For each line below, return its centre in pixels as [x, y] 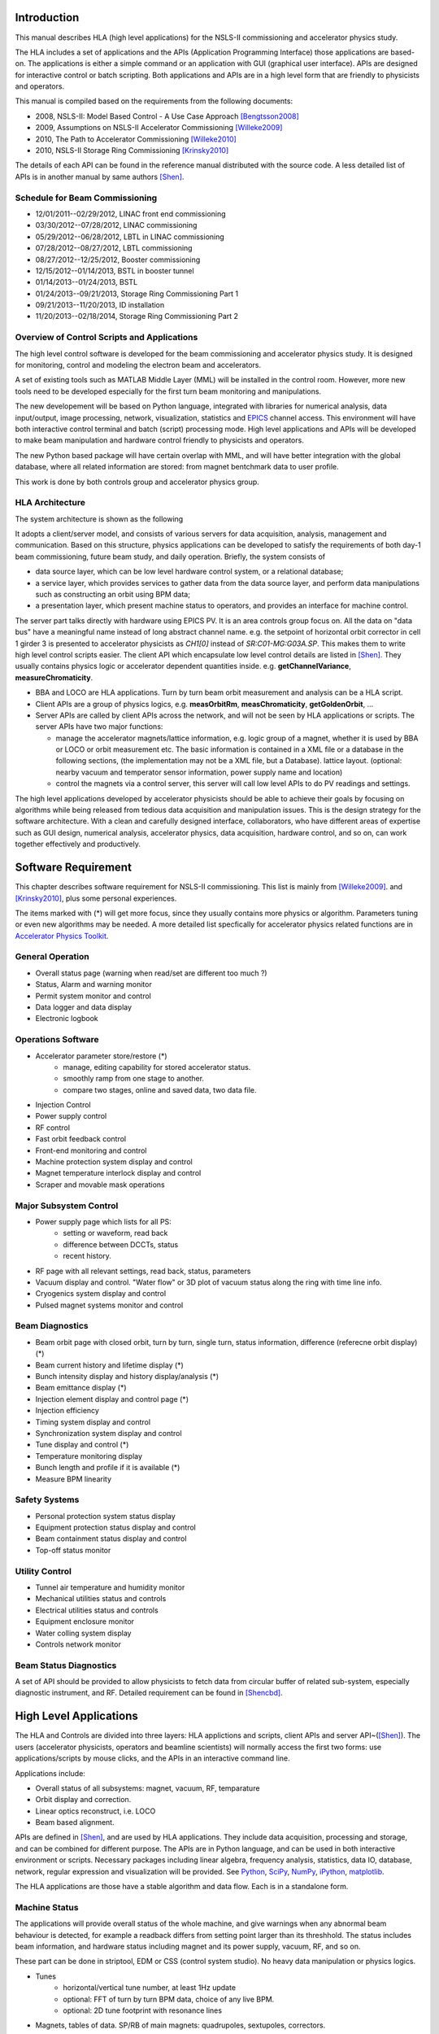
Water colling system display [83, 1633]
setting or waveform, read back [115, 1233]
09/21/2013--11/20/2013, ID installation [100, 305]
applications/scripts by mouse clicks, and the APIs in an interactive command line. [152, 1758]
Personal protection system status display [106, 1516]
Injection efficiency [67, 1411]
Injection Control [63, 1105]
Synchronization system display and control [109, 1433]
